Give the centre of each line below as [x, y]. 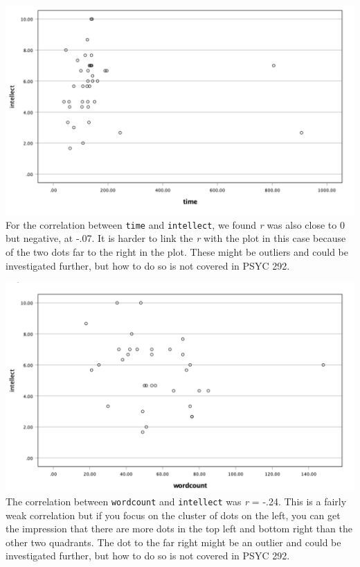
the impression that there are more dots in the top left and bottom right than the [179, 529]
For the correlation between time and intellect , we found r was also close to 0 [175, 224]
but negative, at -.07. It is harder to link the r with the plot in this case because [176, 238]
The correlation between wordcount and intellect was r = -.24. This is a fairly [176, 501]
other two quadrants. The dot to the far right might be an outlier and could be [173, 542]
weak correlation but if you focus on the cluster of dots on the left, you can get [173, 515]
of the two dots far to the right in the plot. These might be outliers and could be [177, 252]
